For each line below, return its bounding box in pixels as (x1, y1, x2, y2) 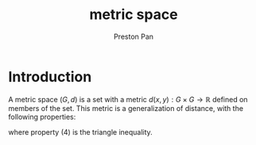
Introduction (8, 67, 92, 86)
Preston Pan (114, 32, 153, 41)
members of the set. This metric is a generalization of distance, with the (8, 103, 244, 113)
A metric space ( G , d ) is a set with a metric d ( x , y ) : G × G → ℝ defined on (8, 94, 248, 104)
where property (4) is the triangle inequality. (8, 127, 153, 136)
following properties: (8, 112, 76, 121)
